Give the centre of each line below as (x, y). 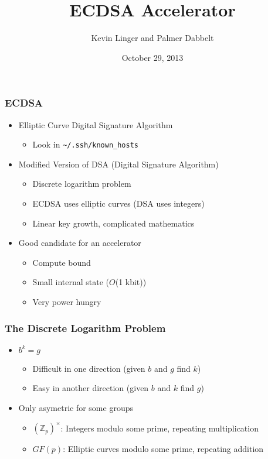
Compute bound (62, 262)
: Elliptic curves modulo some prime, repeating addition (163, 449)
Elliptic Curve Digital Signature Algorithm (96, 124)
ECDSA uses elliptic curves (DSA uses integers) (118, 203)
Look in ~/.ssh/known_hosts (85, 144)
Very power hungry (67, 302)
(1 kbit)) (131, 282)
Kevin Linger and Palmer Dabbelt (152, 38)
